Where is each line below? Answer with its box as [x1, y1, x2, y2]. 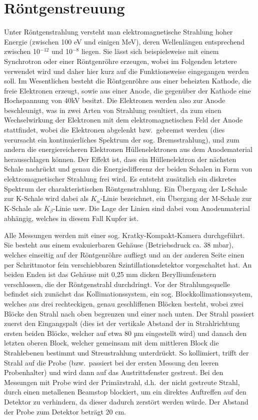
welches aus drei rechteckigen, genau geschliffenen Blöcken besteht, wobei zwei [4, 298, 243, 309]
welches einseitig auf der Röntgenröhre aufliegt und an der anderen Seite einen [4, 249, 244, 260]
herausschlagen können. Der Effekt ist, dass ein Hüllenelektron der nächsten [4, 153, 236, 164]
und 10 [51, 46, 72, 56]
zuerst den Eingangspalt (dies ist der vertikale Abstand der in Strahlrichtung [4, 318, 240, 328]
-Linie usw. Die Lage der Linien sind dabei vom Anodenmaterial [53, 202, 250, 213]
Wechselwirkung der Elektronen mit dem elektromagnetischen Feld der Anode [4, 114, 243, 125]
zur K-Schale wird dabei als [4, 193, 88, 203]
